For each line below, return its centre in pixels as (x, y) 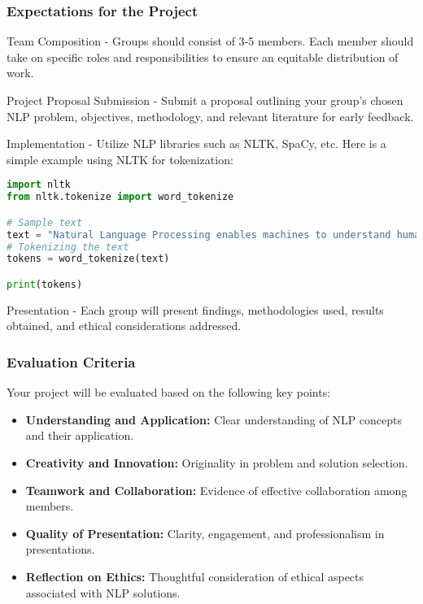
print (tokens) (45, 284)
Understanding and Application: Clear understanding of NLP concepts (214, 419)
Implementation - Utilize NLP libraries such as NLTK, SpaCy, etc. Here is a (196, 143)
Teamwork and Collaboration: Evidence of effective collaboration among (216, 490)
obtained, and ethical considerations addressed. (124, 326)
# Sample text (45, 222)
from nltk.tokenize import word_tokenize (120, 197)
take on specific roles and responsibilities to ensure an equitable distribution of (203, 56)
